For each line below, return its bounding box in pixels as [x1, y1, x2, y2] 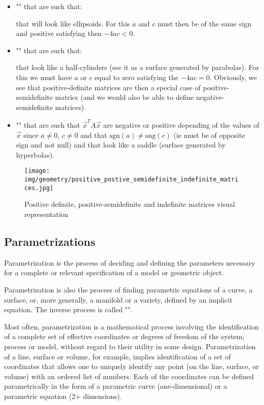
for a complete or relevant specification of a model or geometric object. [4, 267, 224, 278]
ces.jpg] [24, 184, 54, 192]
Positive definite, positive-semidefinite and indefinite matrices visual [24, 199, 235, 209]
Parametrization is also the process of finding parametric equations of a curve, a [4, 284, 253, 294]
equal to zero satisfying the [94, 71, 179, 82]
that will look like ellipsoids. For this [16, 18, 130, 28]
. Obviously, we [209, 71, 257, 82]
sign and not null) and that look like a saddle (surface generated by [16, 139, 226, 150]
